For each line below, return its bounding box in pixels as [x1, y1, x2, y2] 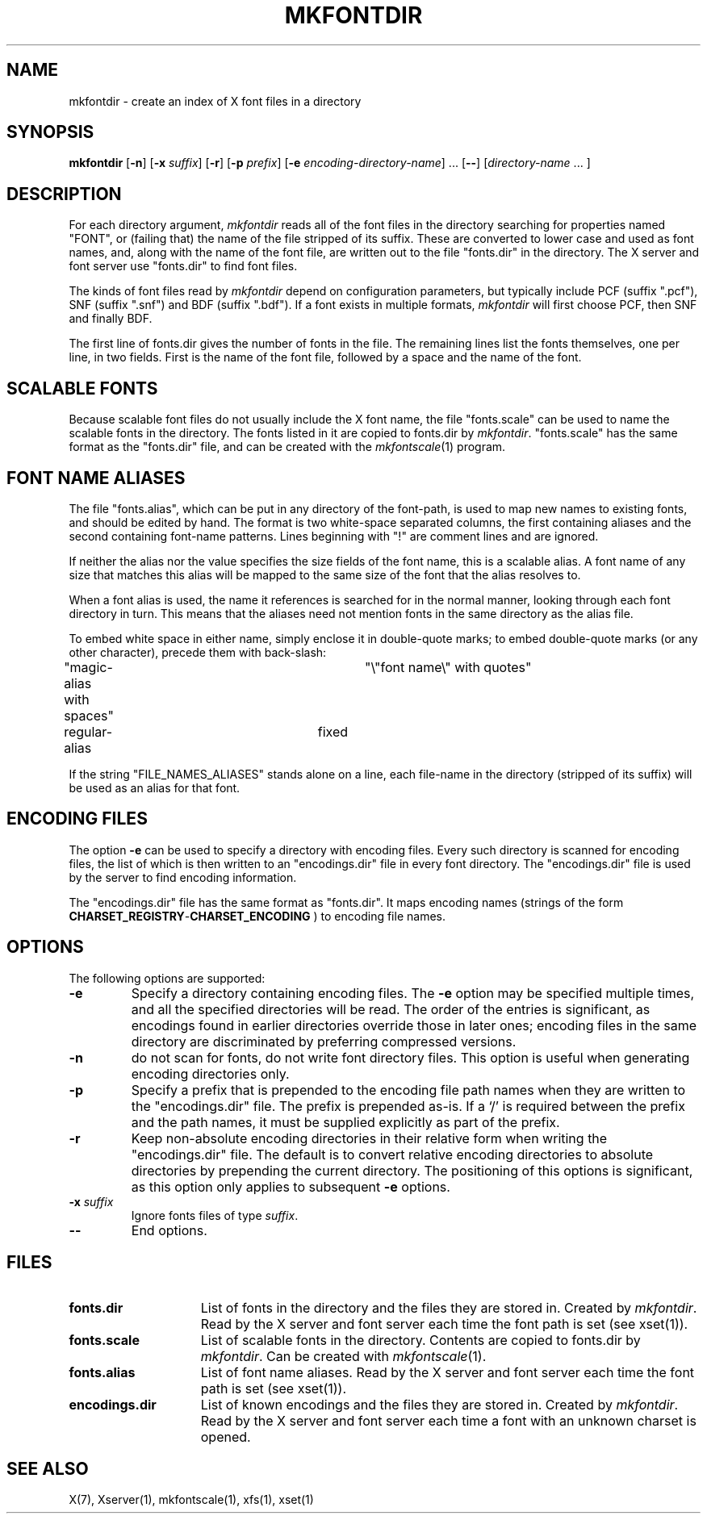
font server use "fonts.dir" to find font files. [69, 259, 298, 274]
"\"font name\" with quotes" [365, 658, 532, 675]
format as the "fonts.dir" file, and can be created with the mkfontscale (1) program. [69, 440, 506, 454]
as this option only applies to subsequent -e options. [131, 1178, 450, 1195]
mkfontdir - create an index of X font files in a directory [69, 94, 362, 108]
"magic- [64, 658, 113, 675]
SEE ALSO [6, 1458, 89, 1479]
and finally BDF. [69, 311, 153, 326]
